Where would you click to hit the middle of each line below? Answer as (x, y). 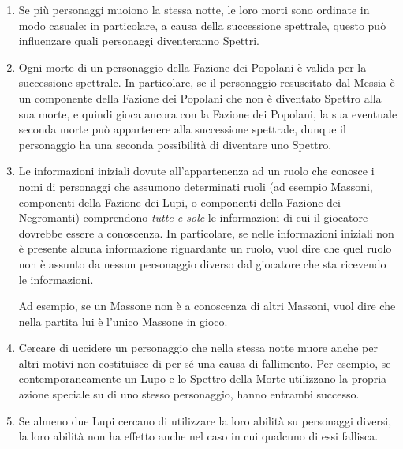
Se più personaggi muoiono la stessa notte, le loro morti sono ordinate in (194, 9)
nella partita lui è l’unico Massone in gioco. (123, 321)
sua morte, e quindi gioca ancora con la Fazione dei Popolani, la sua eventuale (208, 113)
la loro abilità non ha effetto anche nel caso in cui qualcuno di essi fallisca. (198, 436)
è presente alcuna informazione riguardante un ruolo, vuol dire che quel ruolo (205, 248)
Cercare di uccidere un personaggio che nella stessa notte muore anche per (198, 348)
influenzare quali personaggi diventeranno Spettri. (139, 41)
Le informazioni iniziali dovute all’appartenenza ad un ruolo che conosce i (196, 171)
